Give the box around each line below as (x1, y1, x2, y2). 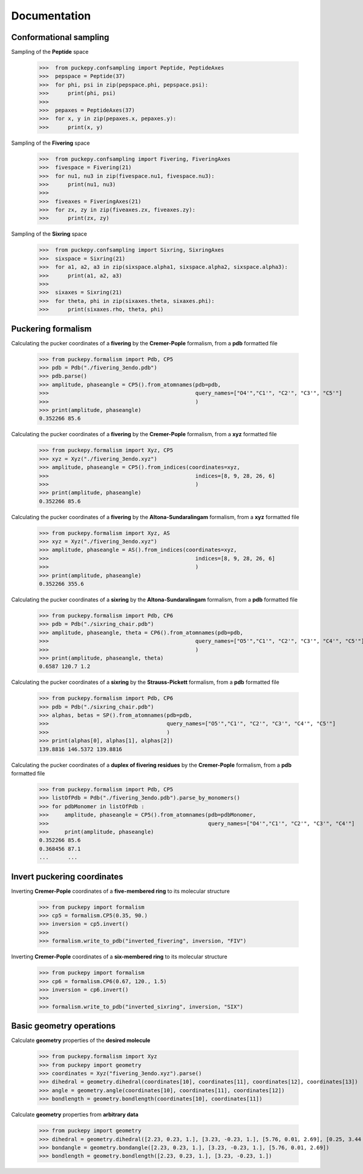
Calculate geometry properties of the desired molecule (11, 1036, 151, 1044)
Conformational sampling (11, 32, 110, 42)
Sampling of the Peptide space (11, 48, 89, 56)
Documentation (11, 9, 91, 22)
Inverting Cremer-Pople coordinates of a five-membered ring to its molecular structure (11, 887, 230, 895)
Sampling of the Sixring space (11, 230, 87, 237)
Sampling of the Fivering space (11, 139, 90, 147)
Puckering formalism (11, 323, 92, 334)
